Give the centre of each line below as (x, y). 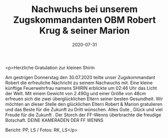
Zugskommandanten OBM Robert (85, 20)
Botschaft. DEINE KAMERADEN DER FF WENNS (54, 120)
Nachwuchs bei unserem (85, 9)
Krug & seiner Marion (85, 31)
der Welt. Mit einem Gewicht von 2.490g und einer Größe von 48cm (75, 93)
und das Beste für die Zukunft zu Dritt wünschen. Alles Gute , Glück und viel (84, 109)
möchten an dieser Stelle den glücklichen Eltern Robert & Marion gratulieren (84, 104)
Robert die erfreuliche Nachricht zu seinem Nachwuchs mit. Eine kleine (79, 83)
